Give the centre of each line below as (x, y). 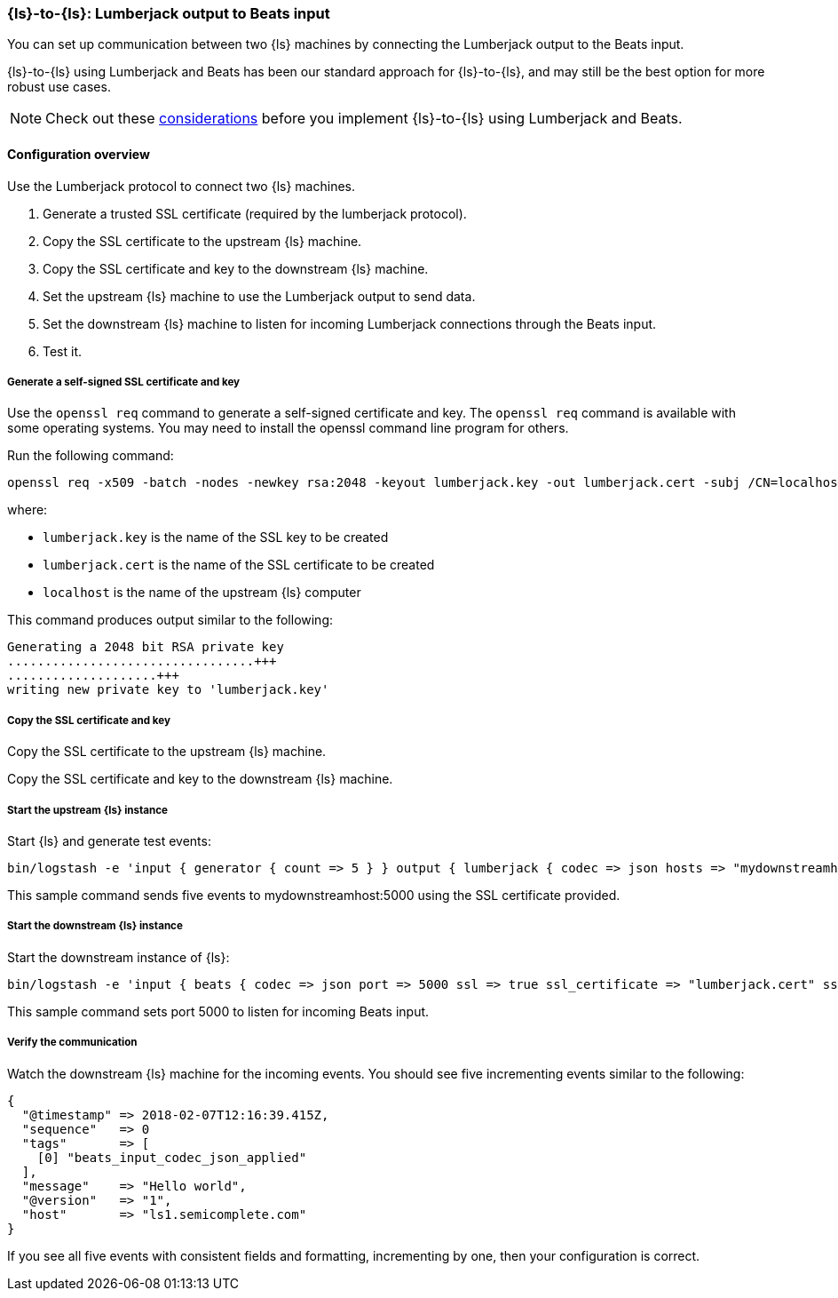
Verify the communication (72, 1043)
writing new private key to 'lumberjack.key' (168, 690)
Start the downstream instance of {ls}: (119, 957)
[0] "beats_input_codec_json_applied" (172, 1157)
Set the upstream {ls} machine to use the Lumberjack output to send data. (259, 296)
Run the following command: (91, 456)
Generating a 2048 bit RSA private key (146, 647)
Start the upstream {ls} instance (88, 810)
